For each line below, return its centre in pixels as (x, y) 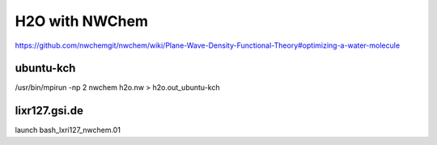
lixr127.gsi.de (49, 111)
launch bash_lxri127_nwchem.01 (68, 130)
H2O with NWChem (82, 21)
